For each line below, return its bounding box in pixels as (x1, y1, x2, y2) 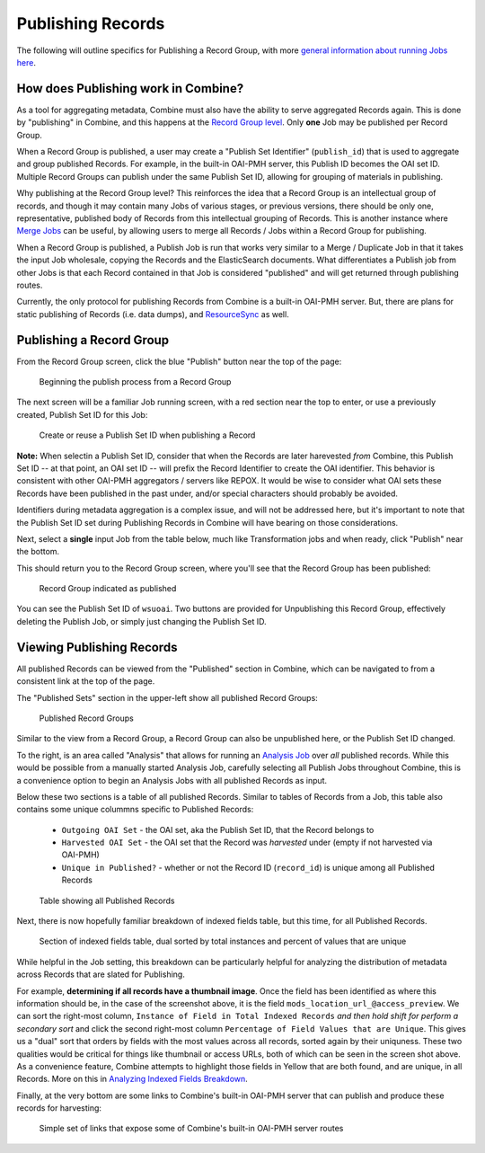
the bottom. (16, 546, 60, 557)
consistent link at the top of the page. (16, 676, 155, 687)
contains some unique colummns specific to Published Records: (16, 804, 254, 815)
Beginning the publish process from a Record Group (39, 377, 232, 386)
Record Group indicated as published (39, 583, 177, 594)
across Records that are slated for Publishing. (16, 969, 186, 980)
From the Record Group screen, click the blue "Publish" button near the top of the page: (16, 356, 342, 367)
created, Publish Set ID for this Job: (16, 409, 148, 420)
